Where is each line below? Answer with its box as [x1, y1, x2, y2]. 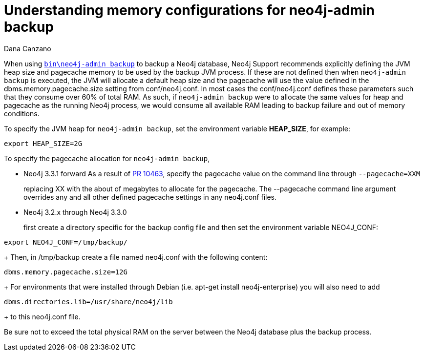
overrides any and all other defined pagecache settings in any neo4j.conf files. [23, 192, 276, 201]
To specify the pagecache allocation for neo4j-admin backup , [4, 154, 210, 163]
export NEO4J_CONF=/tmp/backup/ [4, 238, 127, 246]
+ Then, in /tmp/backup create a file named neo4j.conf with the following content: [4, 252, 268, 261]
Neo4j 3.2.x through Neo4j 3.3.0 [23, 208, 127, 216]
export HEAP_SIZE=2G [4, 139, 83, 147]
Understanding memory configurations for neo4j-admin [4, 2, 375, 19]
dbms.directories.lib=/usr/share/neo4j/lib [4, 297, 173, 306]
